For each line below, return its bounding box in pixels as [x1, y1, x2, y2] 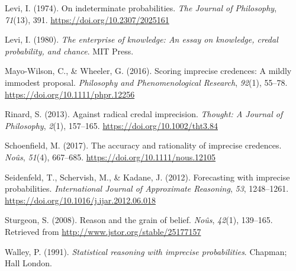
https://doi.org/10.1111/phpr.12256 [5, 88, 135, 100]
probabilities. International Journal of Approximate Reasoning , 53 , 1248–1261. [5, 182, 289, 195]
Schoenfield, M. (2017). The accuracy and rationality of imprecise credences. [5, 139, 282, 151]
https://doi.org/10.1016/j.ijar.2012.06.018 [5, 193, 156, 206]
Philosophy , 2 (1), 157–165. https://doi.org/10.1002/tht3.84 [5, 119, 218, 131]
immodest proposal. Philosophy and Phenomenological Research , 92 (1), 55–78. [5, 76, 288, 88]
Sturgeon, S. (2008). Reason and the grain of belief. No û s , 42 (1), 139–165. [5, 214, 273, 226]
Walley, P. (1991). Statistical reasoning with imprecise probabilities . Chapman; [5, 245, 287, 257]
